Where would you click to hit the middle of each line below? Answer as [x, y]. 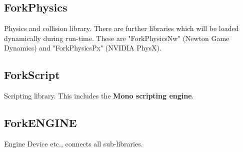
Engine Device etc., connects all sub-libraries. [73, 143]
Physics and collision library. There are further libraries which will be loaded [121, 28]
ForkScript [32, 75]
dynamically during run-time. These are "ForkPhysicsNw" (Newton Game [117, 38]
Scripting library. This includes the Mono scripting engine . [99, 96]
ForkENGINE [40, 123]
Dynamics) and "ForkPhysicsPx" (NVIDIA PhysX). [83, 48]
